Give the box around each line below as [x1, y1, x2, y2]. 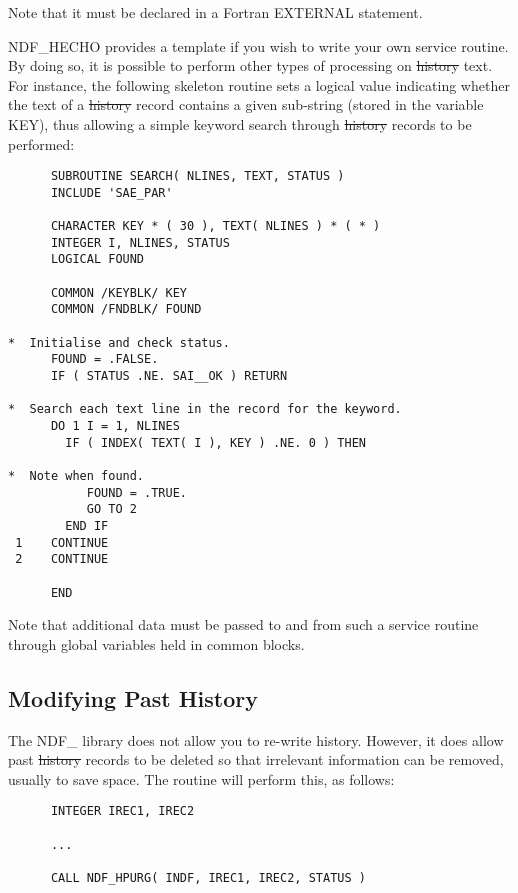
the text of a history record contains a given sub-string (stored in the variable [8, 94, 484, 115]
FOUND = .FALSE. [50, 352, 159, 367]
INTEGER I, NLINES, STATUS [50, 235, 230, 250]
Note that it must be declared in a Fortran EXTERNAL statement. [8, 2, 423, 22]
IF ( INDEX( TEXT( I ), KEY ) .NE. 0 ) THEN [65, 435, 366, 450]
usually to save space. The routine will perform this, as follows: [8, 768, 395, 789]
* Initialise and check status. [8, 335, 230, 350]
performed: [8, 133, 75, 154]
